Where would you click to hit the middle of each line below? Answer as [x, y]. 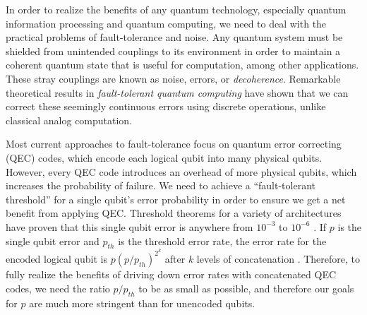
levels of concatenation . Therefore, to [278, 259]
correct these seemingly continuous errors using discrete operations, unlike [166, 106]
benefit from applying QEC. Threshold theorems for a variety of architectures [174, 213]
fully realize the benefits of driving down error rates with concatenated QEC [171, 274]
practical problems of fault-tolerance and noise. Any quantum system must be [174, 37]
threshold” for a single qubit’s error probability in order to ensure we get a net [176, 199]
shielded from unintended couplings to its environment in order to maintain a [173, 50]
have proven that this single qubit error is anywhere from [130, 226]
